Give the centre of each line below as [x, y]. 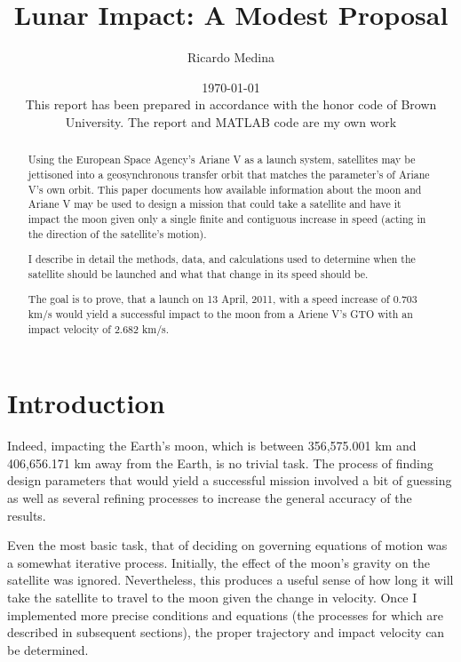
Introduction [86, 403]
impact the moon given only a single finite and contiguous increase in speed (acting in [227, 218]
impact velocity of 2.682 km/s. [99, 328]
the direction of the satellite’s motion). [117, 233]
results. [27, 515]
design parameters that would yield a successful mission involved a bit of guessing [230, 480]
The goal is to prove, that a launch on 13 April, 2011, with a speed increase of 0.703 [223, 299]
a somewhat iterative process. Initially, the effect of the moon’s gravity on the [219, 562]
